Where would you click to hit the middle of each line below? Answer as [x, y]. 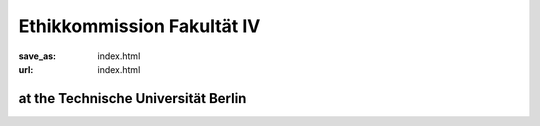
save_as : [37, 56]
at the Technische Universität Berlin [132, 98]
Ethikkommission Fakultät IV [139, 26]
